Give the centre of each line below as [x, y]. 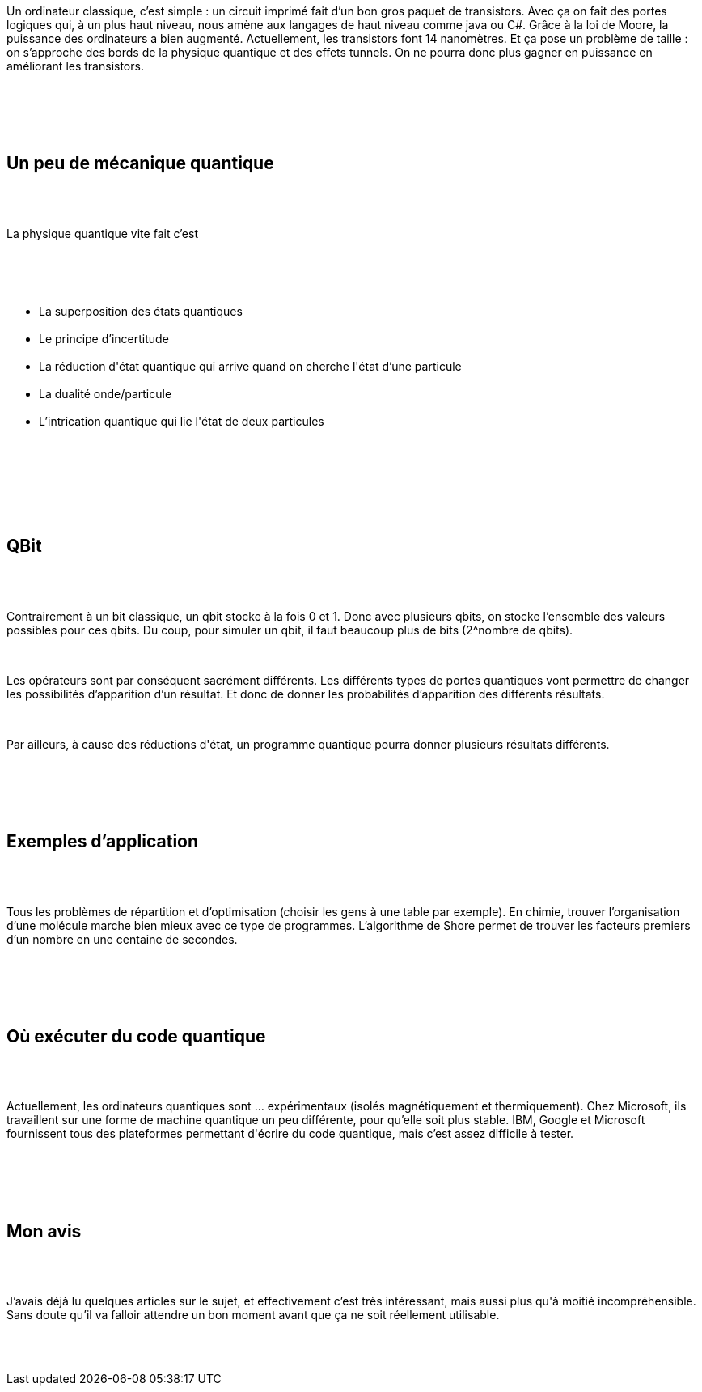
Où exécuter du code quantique [136, 1036]
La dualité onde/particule [106, 393]
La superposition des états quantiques [141, 311]
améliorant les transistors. [75, 66]
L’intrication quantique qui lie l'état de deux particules [182, 421]
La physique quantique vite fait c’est [102, 233]
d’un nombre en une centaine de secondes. [122, 939]
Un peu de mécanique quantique [140, 163]
